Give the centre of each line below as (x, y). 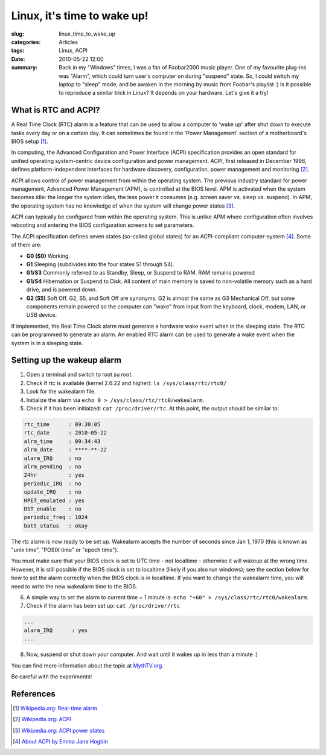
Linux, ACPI (73, 51)
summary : (24, 68)
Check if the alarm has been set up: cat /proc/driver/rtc (103, 606)
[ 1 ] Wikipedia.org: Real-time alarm (55, 708)
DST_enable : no (53, 509)
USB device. (42, 315)
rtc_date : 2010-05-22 (65, 433)
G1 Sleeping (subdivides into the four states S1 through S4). (100, 264)
